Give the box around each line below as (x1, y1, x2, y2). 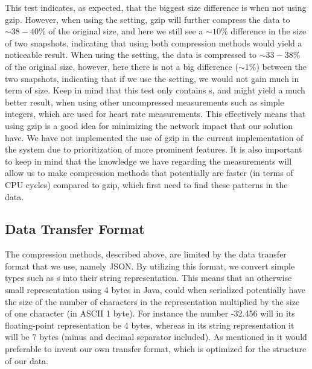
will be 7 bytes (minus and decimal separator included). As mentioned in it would (5, 330, 307, 343)
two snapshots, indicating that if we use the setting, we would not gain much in (5, 72, 299, 84)
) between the (256, 60, 307, 72)
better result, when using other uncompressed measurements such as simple (5, 95, 284, 108)
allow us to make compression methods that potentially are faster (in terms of (5, 166, 293, 179)
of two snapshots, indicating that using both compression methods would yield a (5, 36, 302, 49)
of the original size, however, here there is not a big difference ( (5, 60, 238, 72)
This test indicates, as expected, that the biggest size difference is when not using (5, 1, 307, 13)
